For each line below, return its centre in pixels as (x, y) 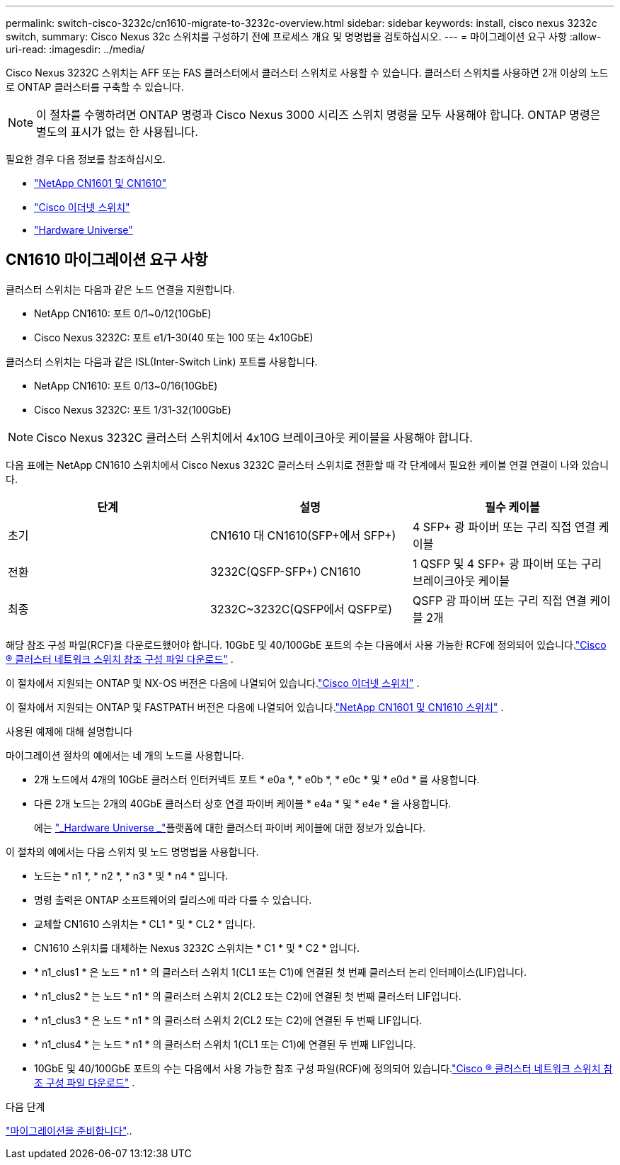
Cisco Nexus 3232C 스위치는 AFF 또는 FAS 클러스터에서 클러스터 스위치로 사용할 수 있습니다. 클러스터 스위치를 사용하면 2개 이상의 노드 (307, 73)
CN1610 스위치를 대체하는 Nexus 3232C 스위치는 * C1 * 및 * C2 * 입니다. (197, 948)
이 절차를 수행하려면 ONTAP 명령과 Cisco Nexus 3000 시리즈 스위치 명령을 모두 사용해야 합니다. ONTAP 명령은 (318, 115)
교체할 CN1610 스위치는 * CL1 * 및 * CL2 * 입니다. (145, 924)
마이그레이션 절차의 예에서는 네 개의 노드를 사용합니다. (125, 755)
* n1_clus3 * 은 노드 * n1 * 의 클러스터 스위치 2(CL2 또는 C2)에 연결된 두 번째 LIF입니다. (228, 1020)
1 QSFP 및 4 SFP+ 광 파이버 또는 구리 (507, 563)
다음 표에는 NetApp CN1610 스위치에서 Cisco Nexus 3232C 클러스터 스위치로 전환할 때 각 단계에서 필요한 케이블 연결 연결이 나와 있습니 (308, 465)
